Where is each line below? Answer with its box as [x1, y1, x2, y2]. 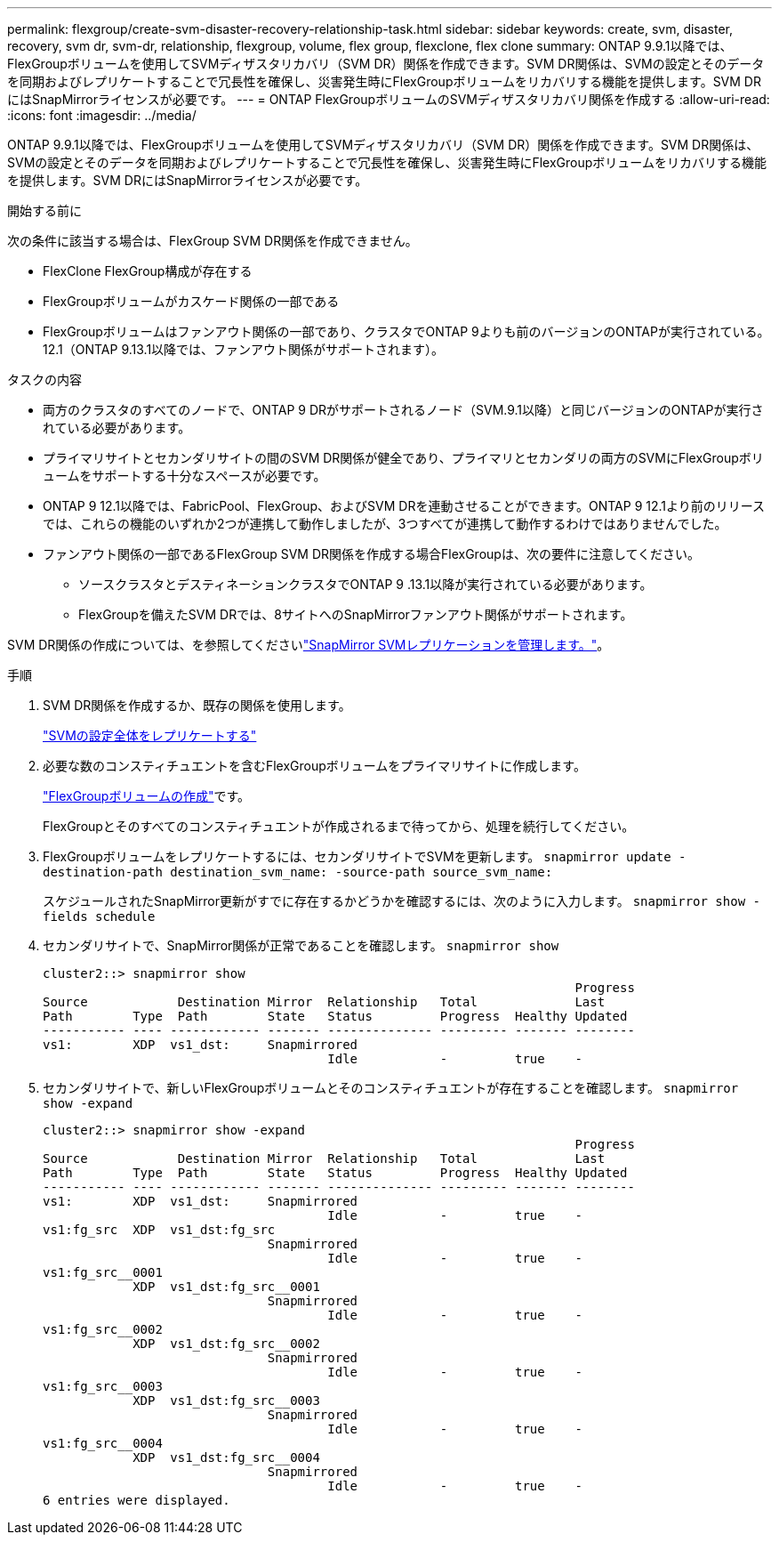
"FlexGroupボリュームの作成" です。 [43, 788, 251, 803]
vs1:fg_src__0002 [43, 1322, 163, 1336]
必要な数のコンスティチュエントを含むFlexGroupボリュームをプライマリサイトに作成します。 [43, 758, 586, 773]
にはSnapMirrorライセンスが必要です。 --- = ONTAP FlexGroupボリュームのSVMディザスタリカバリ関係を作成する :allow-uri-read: [7, 92, 770, 107]
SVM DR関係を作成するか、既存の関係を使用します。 [43, 698, 351, 713]
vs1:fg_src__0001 [43, 1265, 163, 1280]
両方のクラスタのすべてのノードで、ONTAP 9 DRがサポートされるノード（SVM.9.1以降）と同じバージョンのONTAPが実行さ [43, 402, 764, 417]
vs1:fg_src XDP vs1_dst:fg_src [43, 1223, 276, 1237]
